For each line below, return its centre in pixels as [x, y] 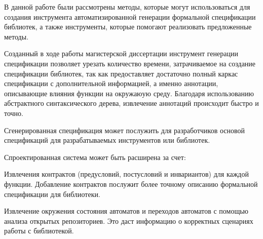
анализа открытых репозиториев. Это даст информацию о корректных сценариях [129, 221]
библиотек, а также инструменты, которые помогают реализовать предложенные [128, 27]
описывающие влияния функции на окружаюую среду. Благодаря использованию [129, 93]
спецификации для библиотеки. [52, 194]
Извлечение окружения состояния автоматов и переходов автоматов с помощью [126, 211]
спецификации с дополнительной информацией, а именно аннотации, [111, 83]
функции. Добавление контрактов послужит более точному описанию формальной [131, 184]
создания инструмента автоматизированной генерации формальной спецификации [130, 16]
